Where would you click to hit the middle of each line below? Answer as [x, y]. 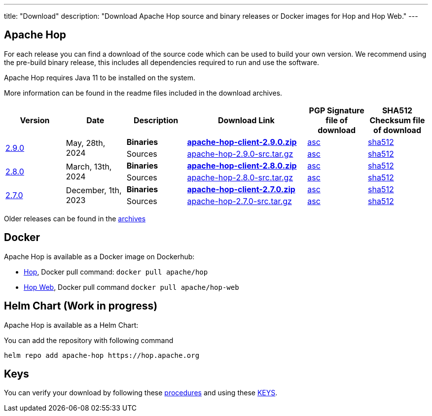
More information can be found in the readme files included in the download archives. [143, 93]
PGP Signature [337, 110]
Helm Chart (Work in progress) [81, 306]
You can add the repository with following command [89, 340]
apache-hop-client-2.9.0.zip [242, 142]
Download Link [246, 120]
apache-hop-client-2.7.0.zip [241, 189]
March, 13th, [89, 166]
